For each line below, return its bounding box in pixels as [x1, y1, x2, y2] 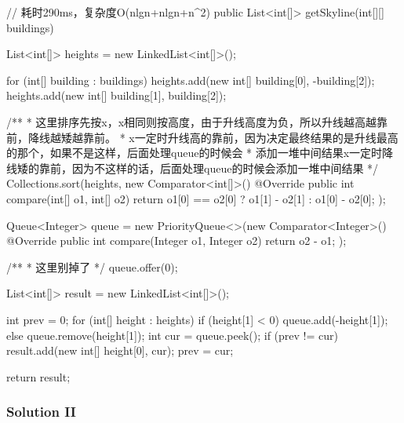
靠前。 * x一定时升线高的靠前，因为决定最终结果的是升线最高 [82, 129, 399, 145]
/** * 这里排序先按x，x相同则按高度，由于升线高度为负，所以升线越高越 [6, 113, 377, 129]
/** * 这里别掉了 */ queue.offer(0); [6, 258, 178, 275]
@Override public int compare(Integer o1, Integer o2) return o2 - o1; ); [6, 232, 347, 249]
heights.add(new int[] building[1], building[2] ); [6, 87, 227, 104]
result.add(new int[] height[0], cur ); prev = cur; [6, 342, 234, 359]
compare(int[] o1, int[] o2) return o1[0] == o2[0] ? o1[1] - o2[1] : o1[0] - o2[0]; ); [6, 190, 386, 206]
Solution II [6, 402, 76, 421]
